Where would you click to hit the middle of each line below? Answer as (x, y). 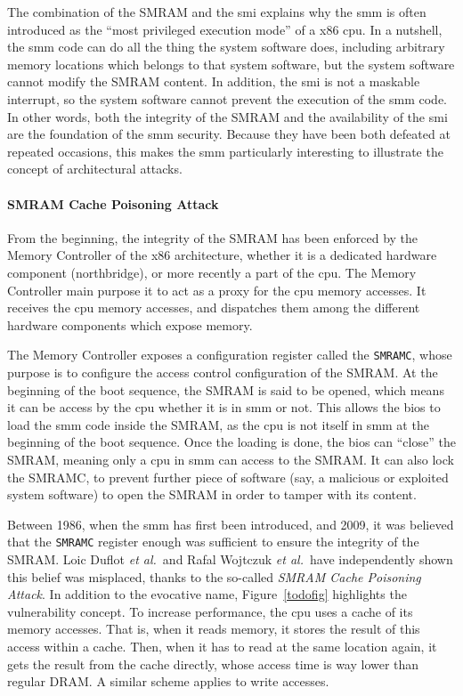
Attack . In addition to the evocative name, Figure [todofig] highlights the (207, 594)
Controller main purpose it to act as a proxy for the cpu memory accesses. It (217, 290)
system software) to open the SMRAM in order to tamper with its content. (212, 494)
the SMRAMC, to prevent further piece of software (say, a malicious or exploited (228, 477)
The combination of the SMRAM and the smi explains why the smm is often (217, 12)
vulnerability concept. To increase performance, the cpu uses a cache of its (210, 611)
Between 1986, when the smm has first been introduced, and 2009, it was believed (231, 524)
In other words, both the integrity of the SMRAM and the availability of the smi (227, 116)
